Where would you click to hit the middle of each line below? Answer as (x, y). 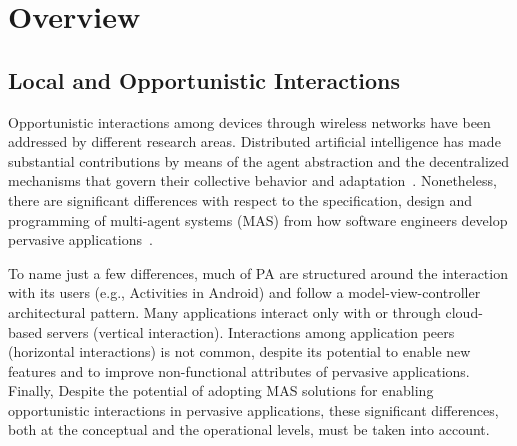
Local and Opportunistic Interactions (204, 79)
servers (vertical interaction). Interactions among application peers (250, 331)
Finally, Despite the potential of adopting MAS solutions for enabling (221, 390)
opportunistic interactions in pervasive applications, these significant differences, (253, 409)
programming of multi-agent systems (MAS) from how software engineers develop (258, 219)
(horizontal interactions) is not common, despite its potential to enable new (239, 351)
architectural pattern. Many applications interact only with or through (224, 311)
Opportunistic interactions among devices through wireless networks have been (249, 121)
